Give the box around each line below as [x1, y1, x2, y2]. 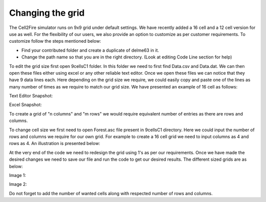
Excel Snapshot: [9, 102, 42, 108]
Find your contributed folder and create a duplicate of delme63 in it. [21, 47, 160, 53]
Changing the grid [9, 7, 85, 18]
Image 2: [9, 181, 27, 187]
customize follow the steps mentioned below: [9, 38, 101, 44]
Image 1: [9, 172, 27, 178]
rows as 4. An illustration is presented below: [9, 141, 100, 146]
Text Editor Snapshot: [9, 93, 53, 99]
